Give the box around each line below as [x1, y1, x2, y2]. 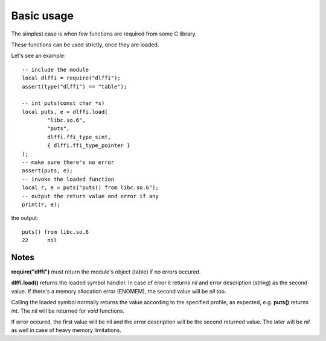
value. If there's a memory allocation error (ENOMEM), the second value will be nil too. [11, 287, 226, 295]
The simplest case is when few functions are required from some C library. [11, 30, 197, 37]
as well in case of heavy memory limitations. [11, 327, 122, 334]
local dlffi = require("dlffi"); [22, 75, 121, 81]
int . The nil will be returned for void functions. [11, 307, 125, 314]
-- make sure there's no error [22, 159, 115, 166]
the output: [11, 214, 39, 222]
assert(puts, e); [22, 167, 73, 174]
